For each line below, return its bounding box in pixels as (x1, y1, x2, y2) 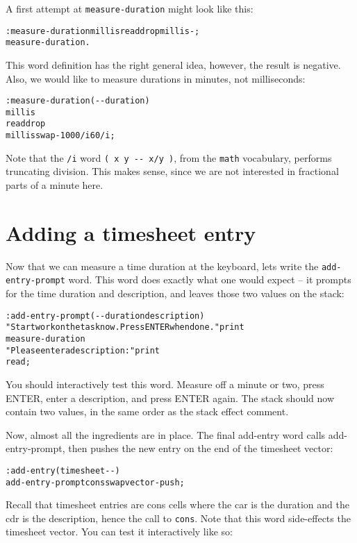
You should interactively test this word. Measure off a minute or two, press (6, 376, 324, 391)
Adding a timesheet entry (6, 218, 256, 247)
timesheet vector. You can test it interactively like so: (6, 524, 233, 539)
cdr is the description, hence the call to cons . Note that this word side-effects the (6, 510, 351, 525)
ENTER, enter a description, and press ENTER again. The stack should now (6, 390, 335, 405)
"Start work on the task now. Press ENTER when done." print (6, 322, 244, 333)
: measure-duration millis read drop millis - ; (6, 26, 200, 36)
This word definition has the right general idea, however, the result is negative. (6, 57, 341, 72)
